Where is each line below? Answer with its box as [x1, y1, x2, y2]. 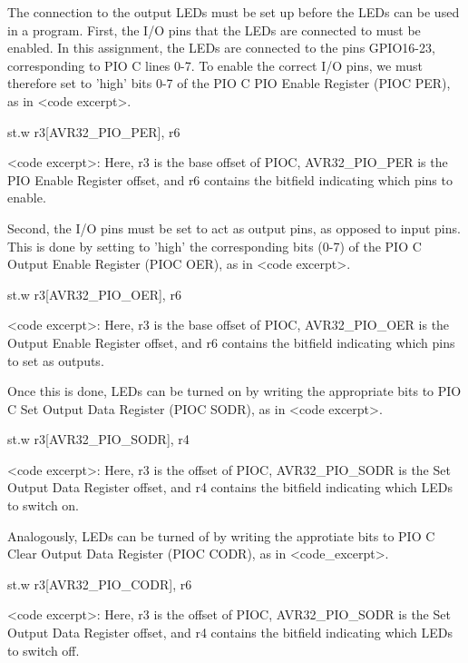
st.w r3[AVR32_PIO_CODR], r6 [7, 574, 192, 593]
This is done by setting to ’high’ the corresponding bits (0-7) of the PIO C [7, 236, 422, 255]
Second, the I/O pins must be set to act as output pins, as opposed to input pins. [7, 218, 461, 237]
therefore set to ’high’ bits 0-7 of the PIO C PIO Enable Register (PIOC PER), [7, 74, 451, 93]
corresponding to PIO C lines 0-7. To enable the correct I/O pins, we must [7, 55, 423, 74]
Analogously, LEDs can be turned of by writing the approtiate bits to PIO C [7, 526, 435, 545]
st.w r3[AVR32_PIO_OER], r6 [7, 284, 181, 303]
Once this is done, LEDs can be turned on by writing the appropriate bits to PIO [7, 381, 462, 401]
